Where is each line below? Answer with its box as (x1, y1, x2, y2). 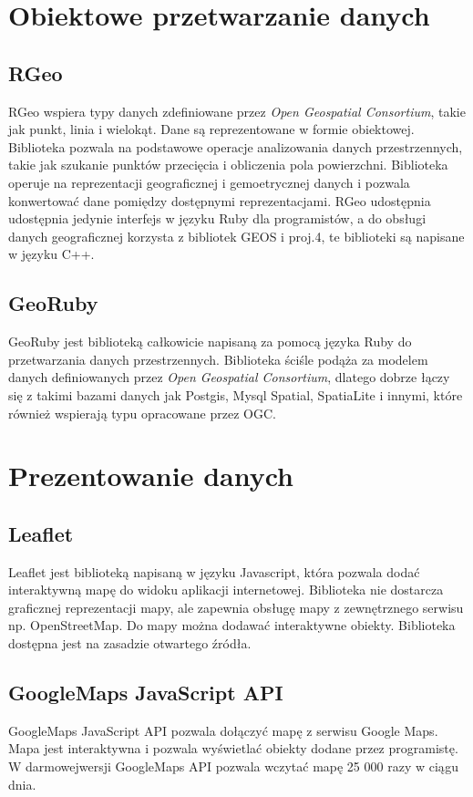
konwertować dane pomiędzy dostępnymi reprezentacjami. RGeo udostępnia (8, 191, 431, 210)
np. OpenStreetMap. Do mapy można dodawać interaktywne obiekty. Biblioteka (8, 616, 456, 635)
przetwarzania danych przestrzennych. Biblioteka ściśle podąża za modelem (8, 349, 428, 368)
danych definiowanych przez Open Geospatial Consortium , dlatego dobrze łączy (8, 367, 450, 387)
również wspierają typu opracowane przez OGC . (8, 403, 276, 422)
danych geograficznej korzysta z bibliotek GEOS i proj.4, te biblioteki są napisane (8, 226, 465, 245)
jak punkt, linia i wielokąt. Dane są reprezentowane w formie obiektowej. (8, 119, 415, 139)
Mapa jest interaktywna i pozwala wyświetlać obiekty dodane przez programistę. (8, 739, 458, 758)
